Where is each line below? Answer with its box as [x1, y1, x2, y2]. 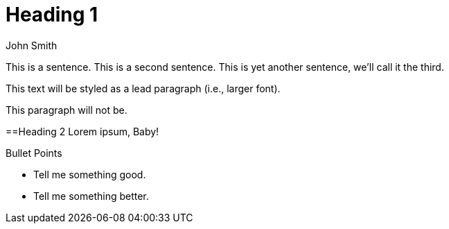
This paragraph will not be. [6, 103, 127, 116]
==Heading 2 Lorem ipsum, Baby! [6, 125, 159, 137]
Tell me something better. [33, 189, 149, 202]
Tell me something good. [33, 168, 146, 180]
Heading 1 [6, 3, 98, 26]
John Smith [6, 39, 58, 51]
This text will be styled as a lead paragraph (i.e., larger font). [6, 82, 281, 94]
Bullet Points [6, 146, 62, 159]
